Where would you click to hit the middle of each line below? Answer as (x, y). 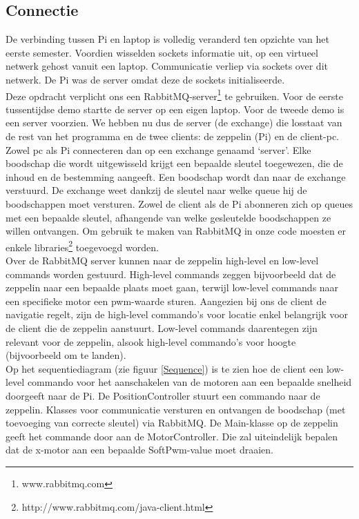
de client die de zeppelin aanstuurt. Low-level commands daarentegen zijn (162, 327)
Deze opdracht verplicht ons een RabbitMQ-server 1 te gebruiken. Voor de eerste (174, 95)
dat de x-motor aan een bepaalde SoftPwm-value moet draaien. (139, 450)
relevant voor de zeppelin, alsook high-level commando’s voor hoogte (151, 341)
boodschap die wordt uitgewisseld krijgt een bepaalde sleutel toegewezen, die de (174, 163)
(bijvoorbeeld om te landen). (66, 355)
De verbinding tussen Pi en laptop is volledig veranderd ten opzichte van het (167, 39)
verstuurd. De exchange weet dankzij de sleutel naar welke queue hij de (156, 190)
